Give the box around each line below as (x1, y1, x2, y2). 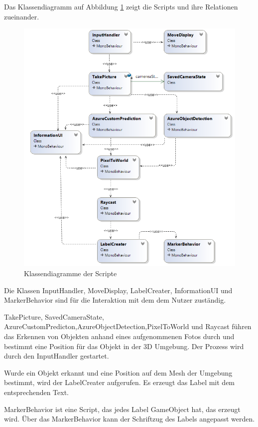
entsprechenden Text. (4, 387, 69, 397)
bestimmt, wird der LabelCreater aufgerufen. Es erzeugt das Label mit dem (4, 377, 235, 388)
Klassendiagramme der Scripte (24, 268, 117, 279)
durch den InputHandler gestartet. (4, 351, 109, 361)
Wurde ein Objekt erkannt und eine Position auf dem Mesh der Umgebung (4, 367, 233, 378)
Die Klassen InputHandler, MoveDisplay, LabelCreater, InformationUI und (4, 285, 233, 295)
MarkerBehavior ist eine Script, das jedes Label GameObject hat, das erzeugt (4, 404, 241, 414)
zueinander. (4, 11, 39, 21)
